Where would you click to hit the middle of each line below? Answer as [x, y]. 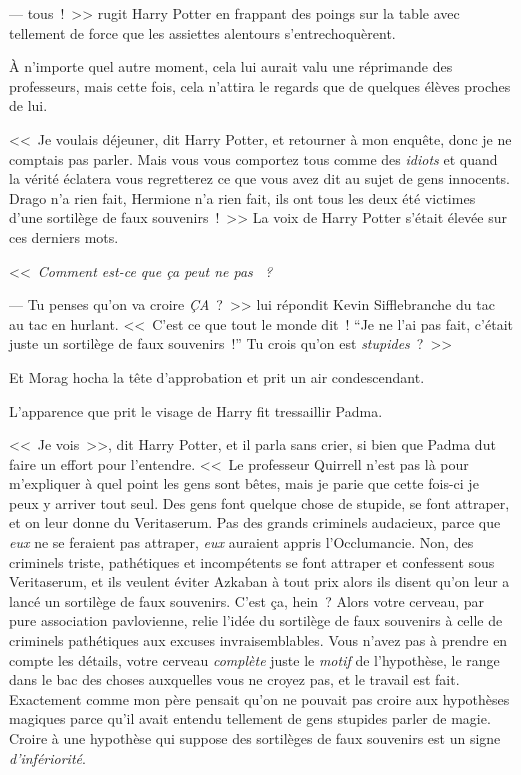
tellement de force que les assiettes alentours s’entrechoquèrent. [202, 32]
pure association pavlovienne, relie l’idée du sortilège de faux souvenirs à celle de [256, 620]
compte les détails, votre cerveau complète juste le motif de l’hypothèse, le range [254, 659]
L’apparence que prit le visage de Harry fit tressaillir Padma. [196, 410]
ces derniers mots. [64, 236]
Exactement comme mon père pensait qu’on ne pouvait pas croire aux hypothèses [259, 698]
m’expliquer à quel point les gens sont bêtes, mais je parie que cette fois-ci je [244, 483]
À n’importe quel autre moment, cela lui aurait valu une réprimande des [231, 66]
